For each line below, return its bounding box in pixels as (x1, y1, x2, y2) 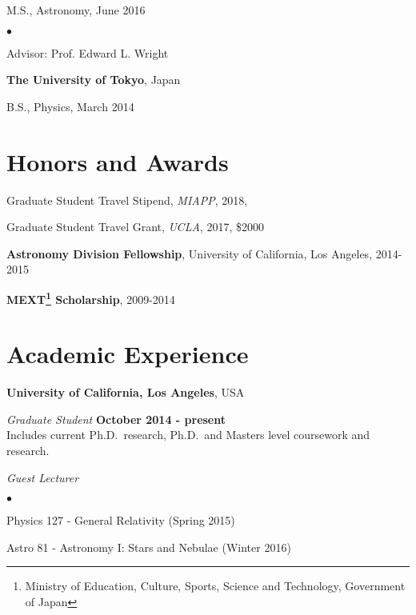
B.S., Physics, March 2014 (6, 98, 134, 114)
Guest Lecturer (6, 469, 79, 485)
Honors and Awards (6, 145, 229, 178)
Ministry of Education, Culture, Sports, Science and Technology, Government (25, 577, 406, 594)
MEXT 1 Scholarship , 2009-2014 (6, 288, 175, 307)
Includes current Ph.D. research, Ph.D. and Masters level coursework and (6, 426, 370, 443)
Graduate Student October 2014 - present (6, 410, 226, 427)
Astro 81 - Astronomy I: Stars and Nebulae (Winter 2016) (6, 538, 291, 555)
